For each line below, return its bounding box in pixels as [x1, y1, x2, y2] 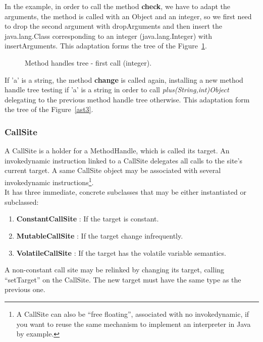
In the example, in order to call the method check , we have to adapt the [5, 1, 231, 11]
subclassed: [5, 196, 39, 207]
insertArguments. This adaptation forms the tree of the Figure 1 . [5, 40, 207, 51]
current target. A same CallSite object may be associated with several [5, 165, 221, 176]
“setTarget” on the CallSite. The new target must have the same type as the [5, 274, 241, 284]
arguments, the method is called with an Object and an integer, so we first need [5, 11, 252, 21]
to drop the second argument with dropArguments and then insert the [5, 21, 222, 31]
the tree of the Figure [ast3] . [5, 104, 93, 115]
